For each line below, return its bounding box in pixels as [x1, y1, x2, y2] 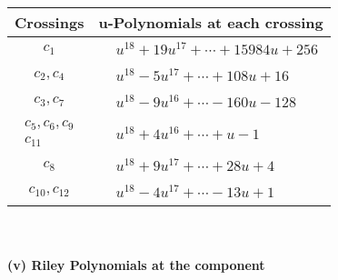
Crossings [15, 12, 84, 33]
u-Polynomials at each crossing [98, 12, 323, 33]
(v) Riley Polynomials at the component [7, 255, 265, 275]
